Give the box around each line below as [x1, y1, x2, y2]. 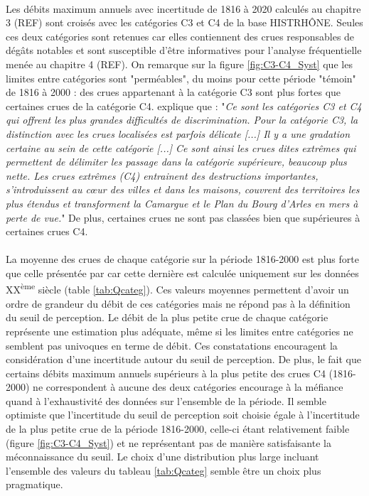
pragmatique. [6, 477, 63, 492]
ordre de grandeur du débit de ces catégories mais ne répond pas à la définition [6, 296, 351, 311]
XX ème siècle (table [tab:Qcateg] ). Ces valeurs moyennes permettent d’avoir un [6, 280, 349, 297]
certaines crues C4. [6, 224, 88, 239]
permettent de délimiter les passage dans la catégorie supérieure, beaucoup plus [6, 154, 347, 169]
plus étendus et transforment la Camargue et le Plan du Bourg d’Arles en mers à [6, 195, 358, 210]
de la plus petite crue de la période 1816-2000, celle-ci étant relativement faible [6, 421, 350, 436]
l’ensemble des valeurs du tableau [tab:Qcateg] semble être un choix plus [6, 463, 321, 478]
